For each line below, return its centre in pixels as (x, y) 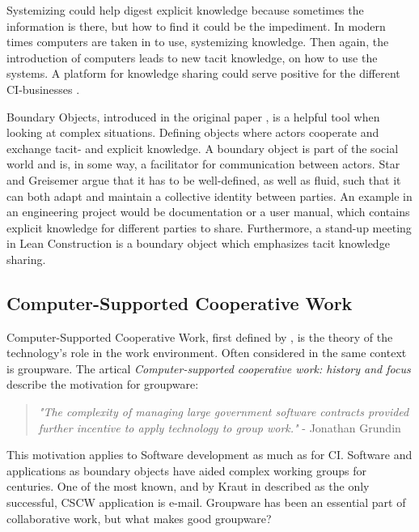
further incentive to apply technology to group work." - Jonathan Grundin (220, 427)
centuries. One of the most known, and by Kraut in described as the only (188, 486)
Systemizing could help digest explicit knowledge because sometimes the (185, 10)
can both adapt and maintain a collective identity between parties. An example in (209, 196)
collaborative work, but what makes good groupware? (139, 518)
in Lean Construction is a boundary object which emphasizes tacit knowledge (198, 243)
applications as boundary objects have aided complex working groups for (187, 470)
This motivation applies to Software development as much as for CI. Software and (209, 455)
